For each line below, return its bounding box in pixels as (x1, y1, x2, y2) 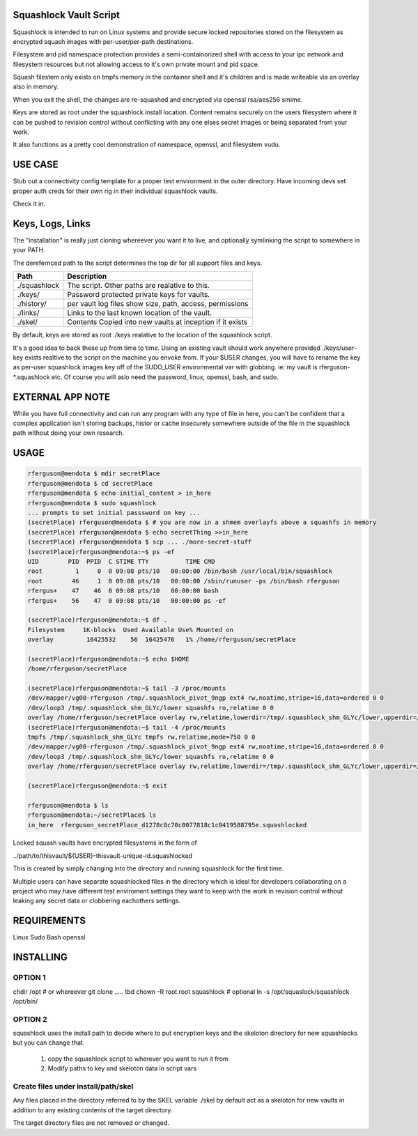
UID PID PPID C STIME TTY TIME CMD (27, 558, 215, 565)
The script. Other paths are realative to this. (67, 281, 210, 291)
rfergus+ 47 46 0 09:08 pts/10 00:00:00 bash (27, 587, 219, 595)
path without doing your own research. (13, 429, 125, 437)
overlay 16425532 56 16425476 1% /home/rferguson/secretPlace (27, 636, 296, 644)
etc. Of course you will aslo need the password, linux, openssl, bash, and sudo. (51, 373, 279, 381)
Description (67, 272, 107, 282)
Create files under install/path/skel (13, 1081, 134, 1091)
